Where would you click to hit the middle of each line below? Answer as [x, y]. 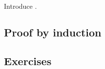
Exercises [28, 60]
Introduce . [21, 6]
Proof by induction [53, 32]
